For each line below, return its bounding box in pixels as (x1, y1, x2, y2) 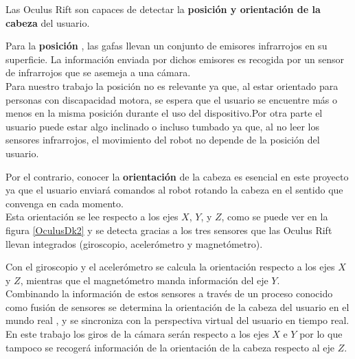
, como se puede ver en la (221, 209, 328, 224)
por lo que (299, 327, 343, 341)
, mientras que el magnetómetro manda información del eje (20, 273, 268, 287)
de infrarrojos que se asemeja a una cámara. (5, 65, 191, 80)
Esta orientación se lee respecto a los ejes (5, 209, 179, 224)
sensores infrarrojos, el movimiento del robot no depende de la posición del (5, 132, 320, 147)
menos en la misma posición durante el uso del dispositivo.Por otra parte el (5, 106, 323, 120)
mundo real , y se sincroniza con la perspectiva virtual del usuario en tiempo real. (5, 313, 350, 327)
